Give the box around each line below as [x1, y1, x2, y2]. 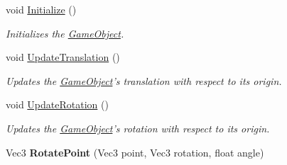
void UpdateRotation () [6, 97, 109, 112]
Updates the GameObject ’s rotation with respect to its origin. [6, 120, 270, 135]
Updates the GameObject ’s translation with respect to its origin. [6, 73, 282, 88]
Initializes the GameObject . [6, 25, 124, 40]
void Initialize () [6, 2, 77, 16]
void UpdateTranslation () [6, 50, 120, 64]
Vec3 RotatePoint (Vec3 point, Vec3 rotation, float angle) [6, 144, 264, 159]
